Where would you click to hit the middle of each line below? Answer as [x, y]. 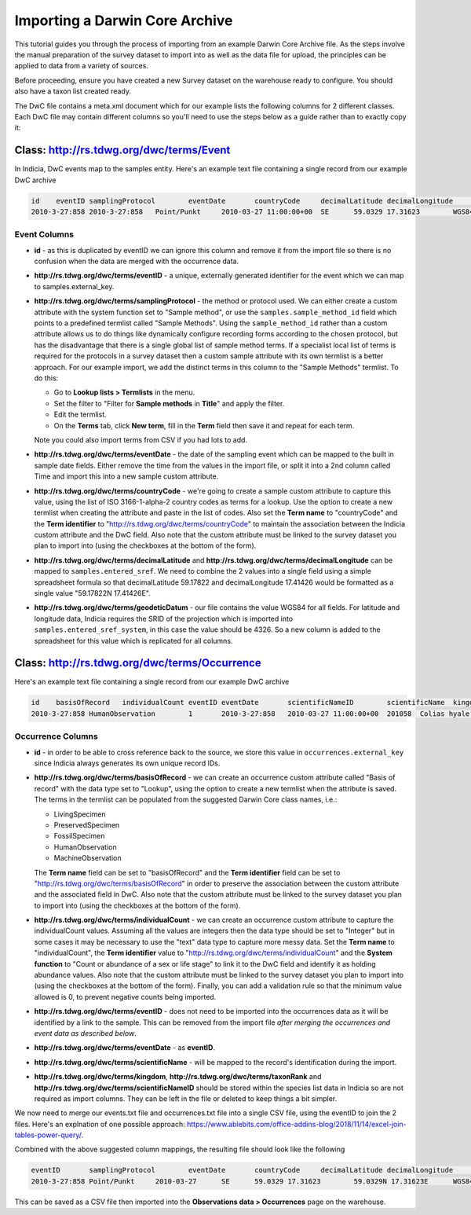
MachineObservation [88, 858]
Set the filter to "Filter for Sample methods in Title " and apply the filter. [169, 403]
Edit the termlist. [80, 415]
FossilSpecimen [79, 836]
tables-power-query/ [48, 1135]
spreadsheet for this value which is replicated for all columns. [133, 641]
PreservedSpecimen [87, 824]
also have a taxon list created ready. [73, 91]
